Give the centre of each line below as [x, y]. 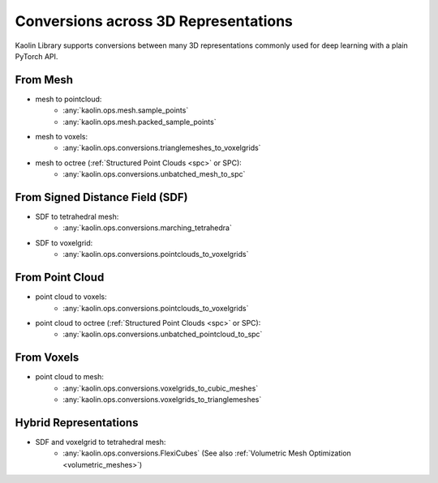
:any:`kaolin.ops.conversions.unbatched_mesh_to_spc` [154, 174]
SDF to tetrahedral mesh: [77, 217]
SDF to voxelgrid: [64, 242]
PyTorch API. [36, 56]
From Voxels [47, 358]
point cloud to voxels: [71, 297]
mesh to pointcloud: [69, 99]
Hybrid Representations [77, 423]
